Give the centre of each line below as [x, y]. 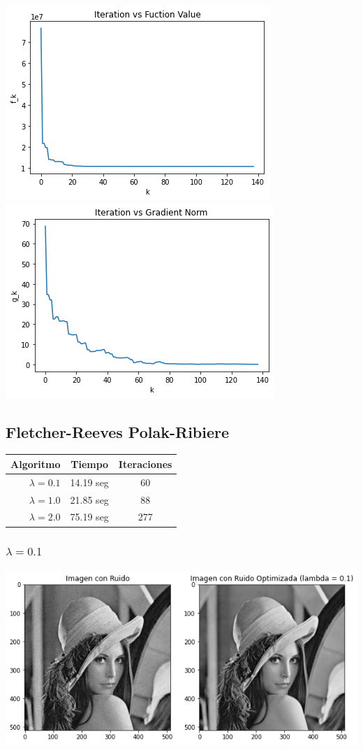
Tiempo [90, 464]
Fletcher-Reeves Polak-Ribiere [118, 431]
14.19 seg [89, 482]
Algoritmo [36, 464]
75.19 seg [89, 517]
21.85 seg [89, 499]
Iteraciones [145, 464]
